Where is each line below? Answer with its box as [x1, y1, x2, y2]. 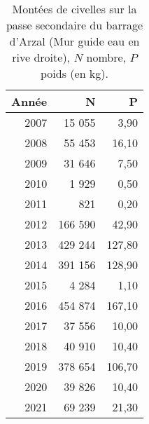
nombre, [86, 49, 127, 65]
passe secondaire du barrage [6, 17, 143, 33]
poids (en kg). [41, 65, 108, 81]
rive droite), [12, 49, 71, 65]
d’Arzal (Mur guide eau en [9, 33, 140, 49]
